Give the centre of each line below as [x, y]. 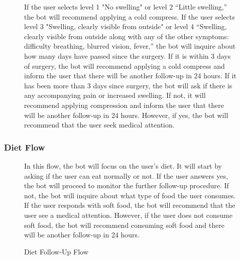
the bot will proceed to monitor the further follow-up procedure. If [127, 185]
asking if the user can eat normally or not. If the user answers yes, [126, 175]
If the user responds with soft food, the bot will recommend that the [130, 205]
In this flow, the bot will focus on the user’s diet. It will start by [123, 165]
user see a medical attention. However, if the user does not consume [128, 215]
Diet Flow [25, 147]
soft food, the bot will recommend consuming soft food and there [124, 225]
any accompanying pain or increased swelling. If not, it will [115, 95]
